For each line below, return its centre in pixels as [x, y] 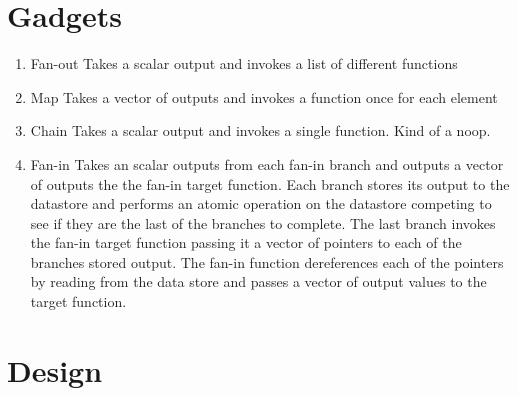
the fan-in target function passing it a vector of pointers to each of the [246, 242]
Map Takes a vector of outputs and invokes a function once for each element [264, 96]
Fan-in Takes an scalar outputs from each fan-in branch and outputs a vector [267, 163]
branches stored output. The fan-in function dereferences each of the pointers [267, 261]
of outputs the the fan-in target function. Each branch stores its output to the [270, 183]
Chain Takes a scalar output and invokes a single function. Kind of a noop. [260, 130]
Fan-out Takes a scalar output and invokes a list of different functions [244, 63]
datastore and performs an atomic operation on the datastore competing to [261, 203]
